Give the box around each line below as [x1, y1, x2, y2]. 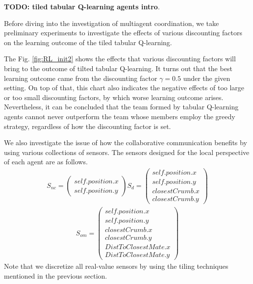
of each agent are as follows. [4, 156, 88, 167]
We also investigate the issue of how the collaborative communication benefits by [4, 137, 247, 148]
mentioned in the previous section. [4, 271, 107, 281]
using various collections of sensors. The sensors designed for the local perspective [4, 147, 250, 157]
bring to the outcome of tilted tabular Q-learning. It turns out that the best [4, 63, 232, 73]
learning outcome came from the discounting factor [4, 73, 157, 83]
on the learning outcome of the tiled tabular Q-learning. [4, 37, 172, 47]
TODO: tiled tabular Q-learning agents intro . [4, 1, 160, 11]
